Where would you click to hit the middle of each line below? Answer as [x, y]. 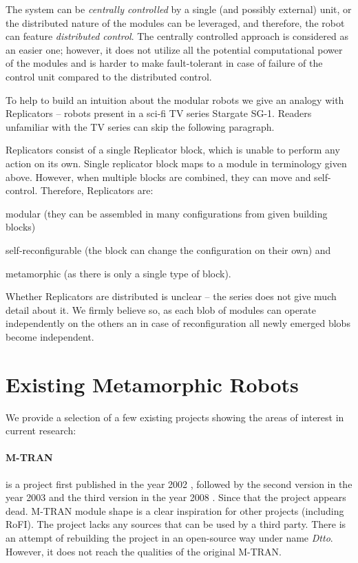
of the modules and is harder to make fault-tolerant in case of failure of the [164, 63]
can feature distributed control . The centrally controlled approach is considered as [177, 36]
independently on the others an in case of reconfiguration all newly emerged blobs [178, 323]
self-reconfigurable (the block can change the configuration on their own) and [168, 249]
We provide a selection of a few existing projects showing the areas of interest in [175, 417]
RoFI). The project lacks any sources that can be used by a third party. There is [176, 524]
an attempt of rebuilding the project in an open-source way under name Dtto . [169, 537]
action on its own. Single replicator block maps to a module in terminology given [176, 163]
